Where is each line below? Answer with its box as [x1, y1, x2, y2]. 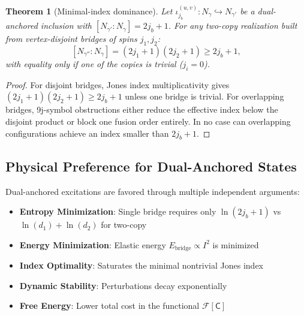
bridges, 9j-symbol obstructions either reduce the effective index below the [5, 103, 278, 116]
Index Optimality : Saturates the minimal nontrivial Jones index [19, 259, 264, 272]
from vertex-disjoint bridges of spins [5, 32, 137, 45]
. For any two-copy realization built [168, 19, 297, 32]
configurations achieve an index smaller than [5, 127, 169, 139]
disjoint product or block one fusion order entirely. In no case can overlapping [5, 115, 291, 127]
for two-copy [101, 218, 147, 231]
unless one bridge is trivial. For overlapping [125, 90, 284, 103]
